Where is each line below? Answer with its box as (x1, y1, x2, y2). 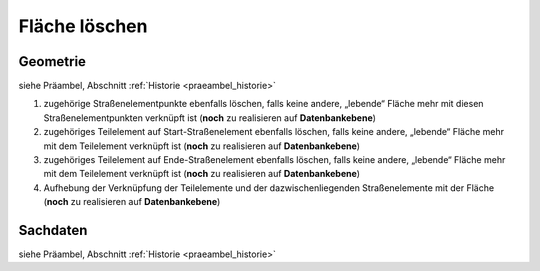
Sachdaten (18, 222, 88, 239)
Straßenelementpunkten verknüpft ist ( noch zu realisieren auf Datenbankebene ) (43, 111, 377, 124)
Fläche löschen (18, 15, 148, 37)
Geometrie (18, 53, 87, 70)
